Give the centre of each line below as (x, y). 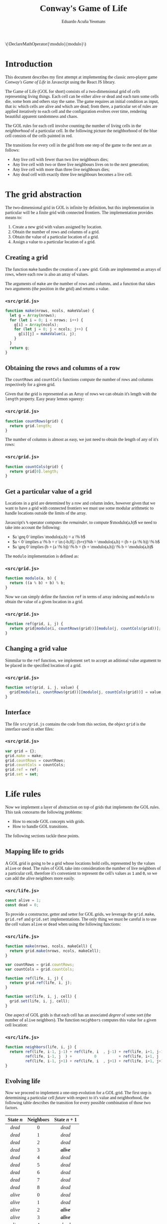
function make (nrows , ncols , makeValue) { (50, 311)
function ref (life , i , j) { (34, 978)
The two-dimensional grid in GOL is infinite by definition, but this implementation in (80, 207)
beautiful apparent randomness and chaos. (42, 116)
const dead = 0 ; (22, 905)
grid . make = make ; (24, 756)
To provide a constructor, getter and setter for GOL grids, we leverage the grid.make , (80, 914)
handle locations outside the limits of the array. (46, 513)
